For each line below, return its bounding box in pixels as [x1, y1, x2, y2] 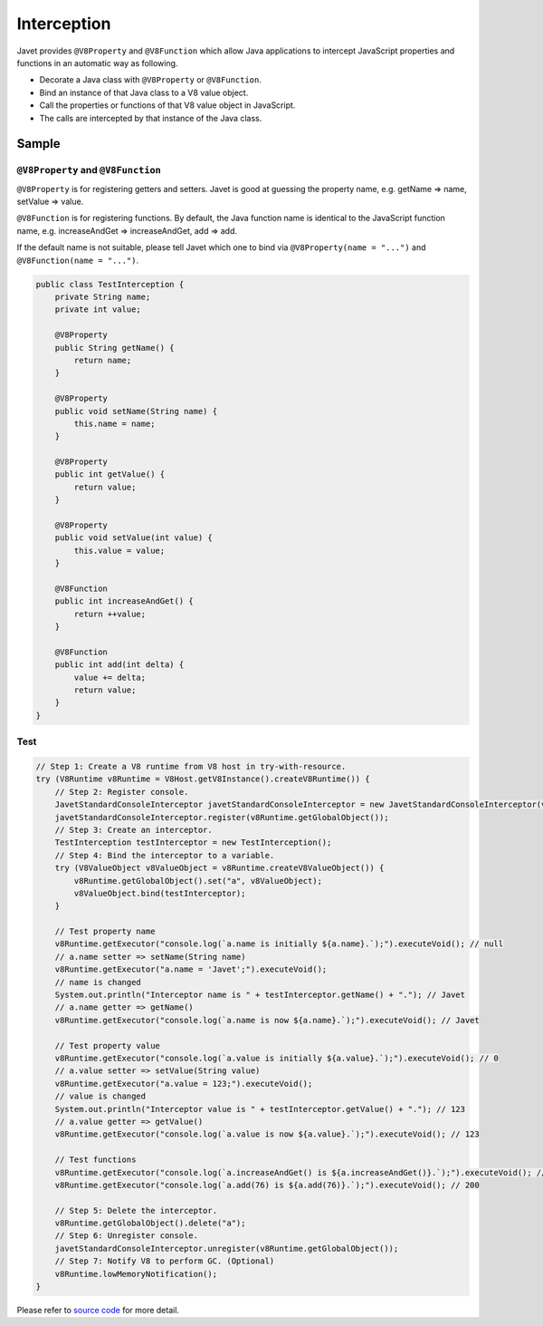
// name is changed [54, 977, 142, 987]
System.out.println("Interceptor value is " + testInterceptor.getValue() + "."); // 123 [54, 1104, 466, 1114]
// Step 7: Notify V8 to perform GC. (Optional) [54, 1256, 275, 1266]
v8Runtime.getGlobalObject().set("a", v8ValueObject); [73, 876, 323, 886]
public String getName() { [54, 343, 176, 353]
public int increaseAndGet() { [54, 596, 194, 606]
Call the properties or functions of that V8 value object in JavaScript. [39, 100, 296, 111]
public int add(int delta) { [54, 660, 185, 670]
